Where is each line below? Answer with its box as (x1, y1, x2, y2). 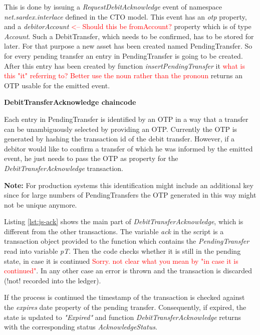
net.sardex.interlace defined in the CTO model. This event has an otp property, (4, 11, 247, 22)
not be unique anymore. (4, 199, 77, 210)
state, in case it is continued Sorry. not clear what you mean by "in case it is (4, 255, 238, 266)
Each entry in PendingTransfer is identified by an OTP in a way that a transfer (4, 113, 248, 124)
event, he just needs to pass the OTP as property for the (4, 153, 178, 163)
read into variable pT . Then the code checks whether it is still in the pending (4, 246, 241, 256)
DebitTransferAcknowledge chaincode (4, 97, 136, 107)
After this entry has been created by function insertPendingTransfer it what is (4, 60, 245, 71)
